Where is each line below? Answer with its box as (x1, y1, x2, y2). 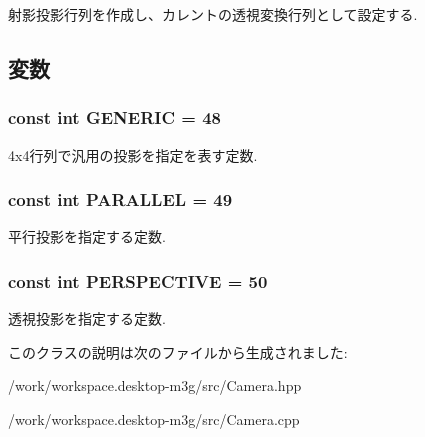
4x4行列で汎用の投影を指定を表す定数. (8, 144, 258, 165)
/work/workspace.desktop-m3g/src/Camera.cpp (8, 409, 300, 429)
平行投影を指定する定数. (8, 226, 166, 247)
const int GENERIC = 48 (8, 105, 222, 130)
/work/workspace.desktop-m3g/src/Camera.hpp (8, 375, 302, 396)
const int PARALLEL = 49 (8, 187, 233, 212)
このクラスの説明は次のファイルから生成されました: (8, 341, 348, 362)
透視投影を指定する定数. (8, 308, 166, 329)
